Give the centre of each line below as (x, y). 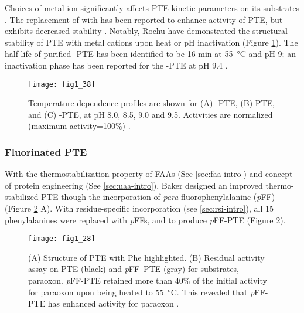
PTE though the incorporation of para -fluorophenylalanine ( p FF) (158, 197)
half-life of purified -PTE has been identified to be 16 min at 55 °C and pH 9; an (150, 54)
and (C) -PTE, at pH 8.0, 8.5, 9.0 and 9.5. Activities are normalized (151, 114)
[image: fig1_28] (62, 239)
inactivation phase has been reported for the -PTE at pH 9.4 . (116, 65)
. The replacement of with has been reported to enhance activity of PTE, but (144, 19)
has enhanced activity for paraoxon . (113, 303)
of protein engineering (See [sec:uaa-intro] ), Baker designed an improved (134, 185)
